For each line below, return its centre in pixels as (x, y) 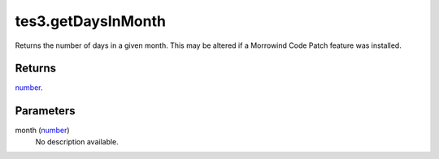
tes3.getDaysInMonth (91, 21)
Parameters (45, 111)
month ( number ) (42, 131)
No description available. (77, 141)
